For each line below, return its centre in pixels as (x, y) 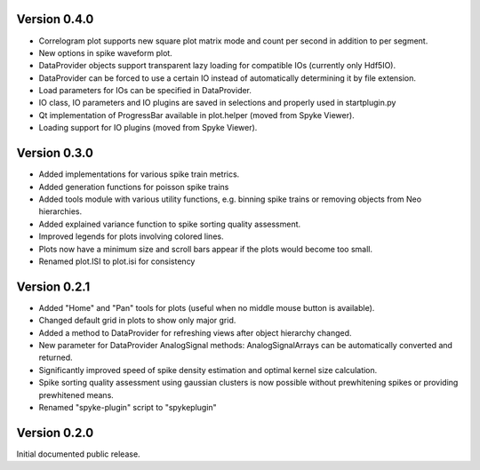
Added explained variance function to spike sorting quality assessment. (170, 224)
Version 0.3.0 (55, 153)
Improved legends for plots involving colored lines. (131, 236)
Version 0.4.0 (55, 19)
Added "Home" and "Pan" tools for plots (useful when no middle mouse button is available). (207, 307)
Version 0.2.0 (55, 432)
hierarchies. (60, 211)
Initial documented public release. (79, 454)
